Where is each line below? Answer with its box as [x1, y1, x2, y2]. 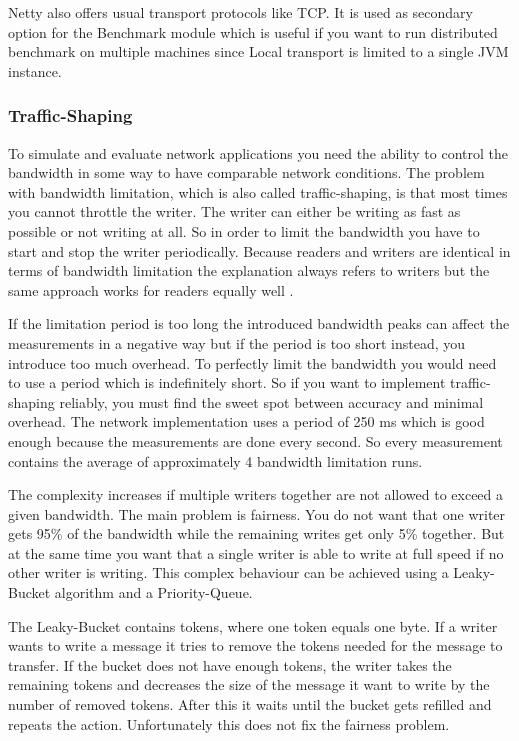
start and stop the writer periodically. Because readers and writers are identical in [8, 240, 511, 261]
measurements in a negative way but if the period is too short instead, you [8, 332, 466, 353]
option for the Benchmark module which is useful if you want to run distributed [8, 21, 498, 42]
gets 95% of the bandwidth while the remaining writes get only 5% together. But [8, 523, 505, 544]
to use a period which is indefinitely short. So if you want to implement [8, 372, 446, 393]
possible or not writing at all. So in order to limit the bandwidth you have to [8, 220, 480, 241]
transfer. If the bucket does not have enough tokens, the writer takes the [8, 654, 452, 675]
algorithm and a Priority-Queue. [54, 582, 253, 603]
